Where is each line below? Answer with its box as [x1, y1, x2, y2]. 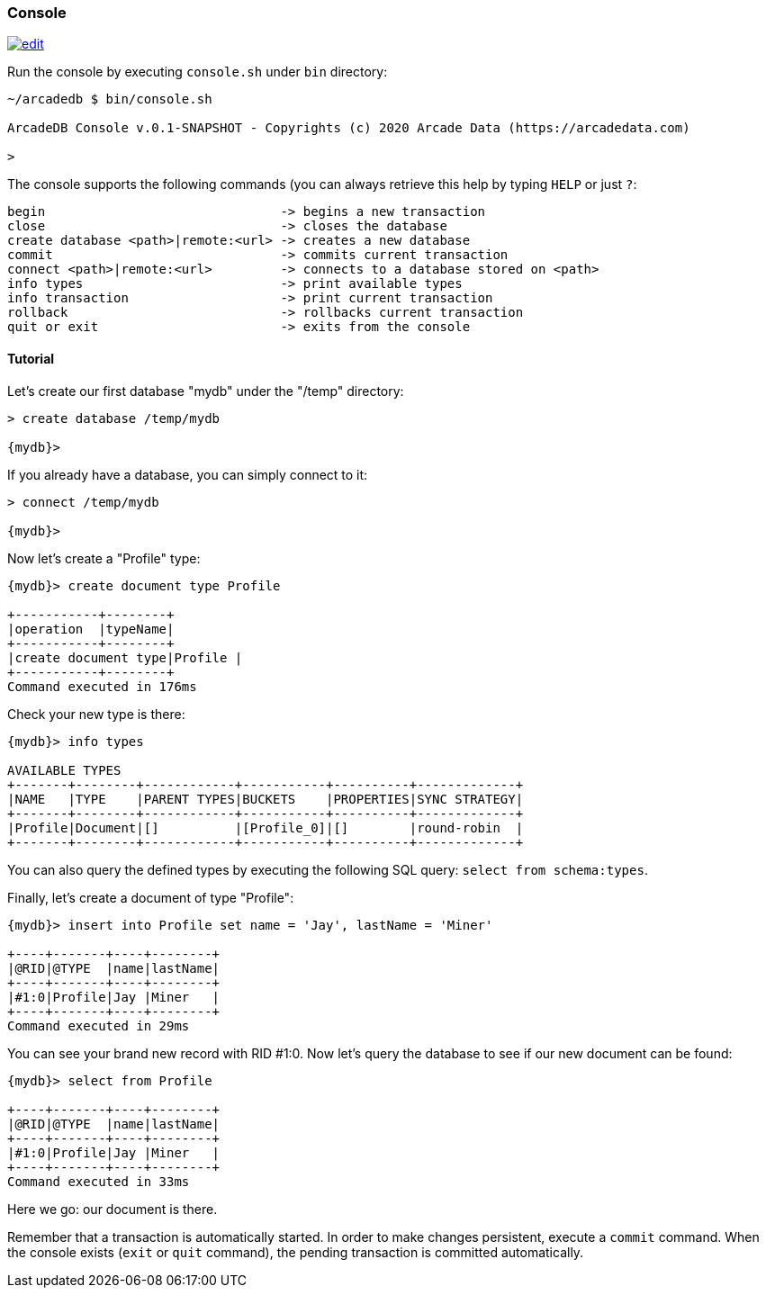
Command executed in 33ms [7, 1174, 190, 1189]
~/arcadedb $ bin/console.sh [7, 92, 212, 107]
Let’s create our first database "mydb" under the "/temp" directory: [7, 382, 404, 399]
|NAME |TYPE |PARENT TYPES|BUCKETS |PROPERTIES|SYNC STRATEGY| [7, 791, 524, 806]
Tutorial [7, 350, 55, 366]
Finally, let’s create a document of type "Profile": [7, 889, 294, 905]
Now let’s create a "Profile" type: [7, 550, 201, 566]
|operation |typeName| [7, 621, 175, 636]
